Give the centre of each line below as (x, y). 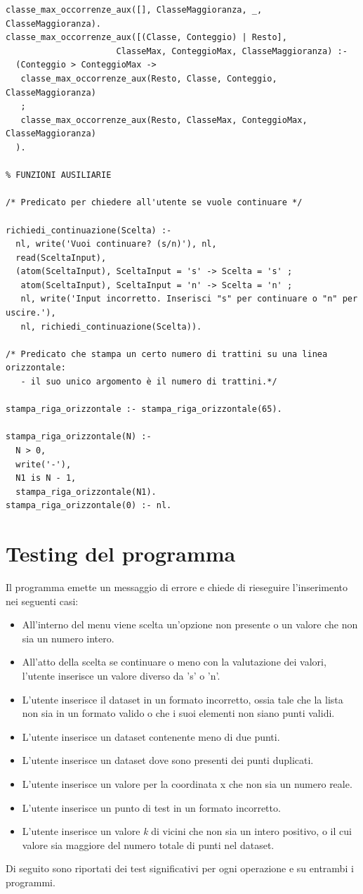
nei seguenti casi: (42, 601)
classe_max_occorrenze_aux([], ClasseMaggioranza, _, (134, 10)
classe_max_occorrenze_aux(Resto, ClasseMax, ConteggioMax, (164, 120)
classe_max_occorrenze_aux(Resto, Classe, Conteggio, (149, 78)
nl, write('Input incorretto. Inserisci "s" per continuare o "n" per (189, 299)
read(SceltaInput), (61, 258)
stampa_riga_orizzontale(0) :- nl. (89, 506)
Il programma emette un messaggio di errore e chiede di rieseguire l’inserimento (177, 587)
